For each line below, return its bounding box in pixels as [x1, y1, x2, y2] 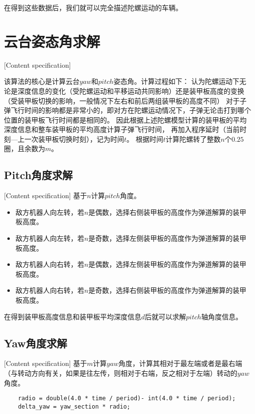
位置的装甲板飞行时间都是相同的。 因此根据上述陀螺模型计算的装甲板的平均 [4, 114, 247, 125]
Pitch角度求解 [4, 167, 73, 182]
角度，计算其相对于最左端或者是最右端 [118, 358, 242, 368]
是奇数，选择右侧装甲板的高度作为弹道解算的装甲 [88, 285, 247, 295]
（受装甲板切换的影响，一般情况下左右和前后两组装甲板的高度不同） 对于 [4, 95, 240, 105]
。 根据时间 [127, 133, 163, 144]
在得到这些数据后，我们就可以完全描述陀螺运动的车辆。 [4, 2, 182, 12]
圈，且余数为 [4, 143, 45, 154]
